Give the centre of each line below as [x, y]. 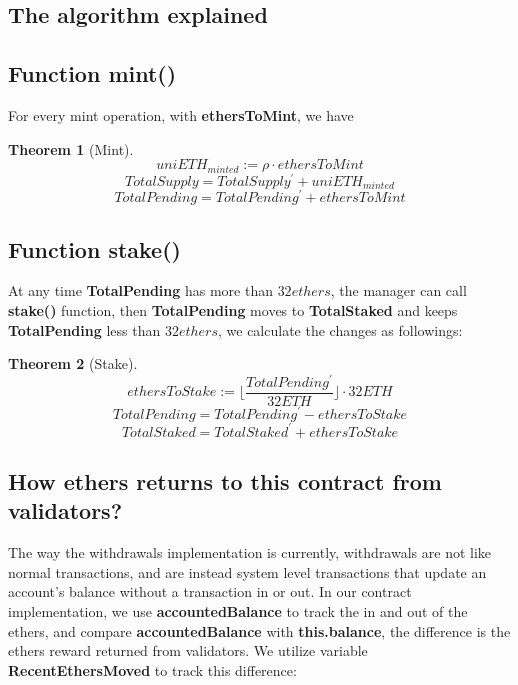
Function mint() [92, 73]
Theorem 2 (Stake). [73, 363]
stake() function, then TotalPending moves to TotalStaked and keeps [233, 310]
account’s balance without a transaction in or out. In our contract [210, 591]
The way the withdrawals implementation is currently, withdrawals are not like [250, 552]
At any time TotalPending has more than [140, 290]
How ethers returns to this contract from [225, 480]
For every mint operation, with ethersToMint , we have [181, 114]
